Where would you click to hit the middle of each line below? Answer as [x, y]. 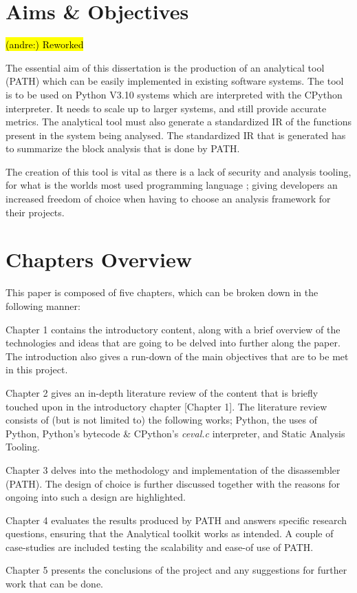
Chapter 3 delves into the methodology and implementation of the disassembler [173, 469]
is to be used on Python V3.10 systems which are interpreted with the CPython [174, 94]
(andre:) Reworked [45, 44]
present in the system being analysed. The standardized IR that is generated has [176, 135]
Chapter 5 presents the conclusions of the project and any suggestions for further [176, 570]
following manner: [43, 305]
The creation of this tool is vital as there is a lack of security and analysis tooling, [178, 171]
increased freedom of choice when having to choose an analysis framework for [168, 199]
